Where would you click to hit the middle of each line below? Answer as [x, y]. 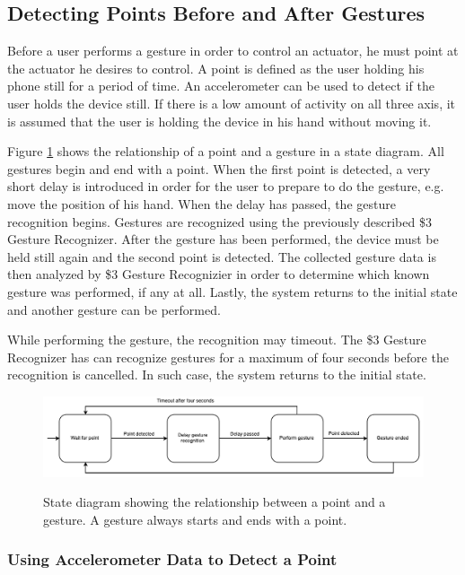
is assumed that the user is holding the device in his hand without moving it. [219, 121]
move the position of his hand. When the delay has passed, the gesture [202, 203]
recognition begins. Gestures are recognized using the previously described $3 [219, 221]
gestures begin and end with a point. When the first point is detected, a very [219, 168]
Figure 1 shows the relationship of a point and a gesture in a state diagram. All [226, 151]
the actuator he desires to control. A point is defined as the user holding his [216, 68]
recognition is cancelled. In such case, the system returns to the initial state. [217, 375]
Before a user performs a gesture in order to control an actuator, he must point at [233, 51]
